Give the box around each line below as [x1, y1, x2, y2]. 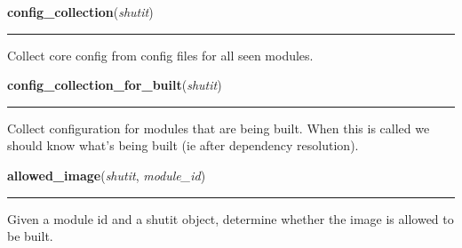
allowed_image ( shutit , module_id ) [7, 165, 206, 184]
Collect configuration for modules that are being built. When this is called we [7, 118, 430, 137]
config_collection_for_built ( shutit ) [7, 76, 222, 94]
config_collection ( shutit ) [7, 3, 154, 20]
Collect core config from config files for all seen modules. [7, 45, 314, 64]
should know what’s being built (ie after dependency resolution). [7, 136, 359, 155]
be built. [7, 227, 53, 245]
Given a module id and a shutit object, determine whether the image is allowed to [7, 209, 454, 228]
